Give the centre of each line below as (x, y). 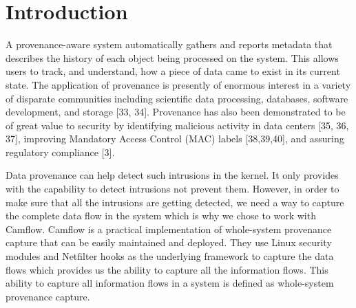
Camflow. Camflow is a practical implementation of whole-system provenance (169, 229)
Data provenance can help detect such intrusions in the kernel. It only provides (172, 175)
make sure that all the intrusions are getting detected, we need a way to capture (175, 202)
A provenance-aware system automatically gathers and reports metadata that (169, 44)
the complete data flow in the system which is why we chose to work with (161, 216)
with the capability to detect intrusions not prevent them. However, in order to (172, 189)
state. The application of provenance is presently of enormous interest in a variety (178, 84)
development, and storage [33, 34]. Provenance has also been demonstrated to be (176, 112)
